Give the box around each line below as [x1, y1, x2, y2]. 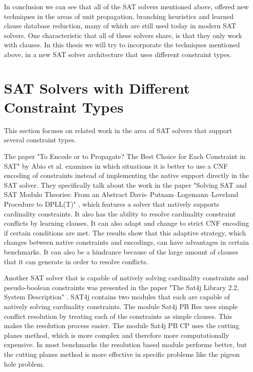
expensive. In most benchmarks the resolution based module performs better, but [4, 339, 247, 350]
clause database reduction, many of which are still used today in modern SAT [4, 20, 236, 31]
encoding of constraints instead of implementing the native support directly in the [4, 170, 249, 180]
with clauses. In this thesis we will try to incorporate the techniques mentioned [4, 39, 240, 50]
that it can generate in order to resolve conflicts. [4, 256, 148, 266]
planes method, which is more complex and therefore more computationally [4, 330, 229, 340]
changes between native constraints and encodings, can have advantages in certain [4, 237, 249, 247]
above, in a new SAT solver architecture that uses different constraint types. [4, 49, 232, 59]
